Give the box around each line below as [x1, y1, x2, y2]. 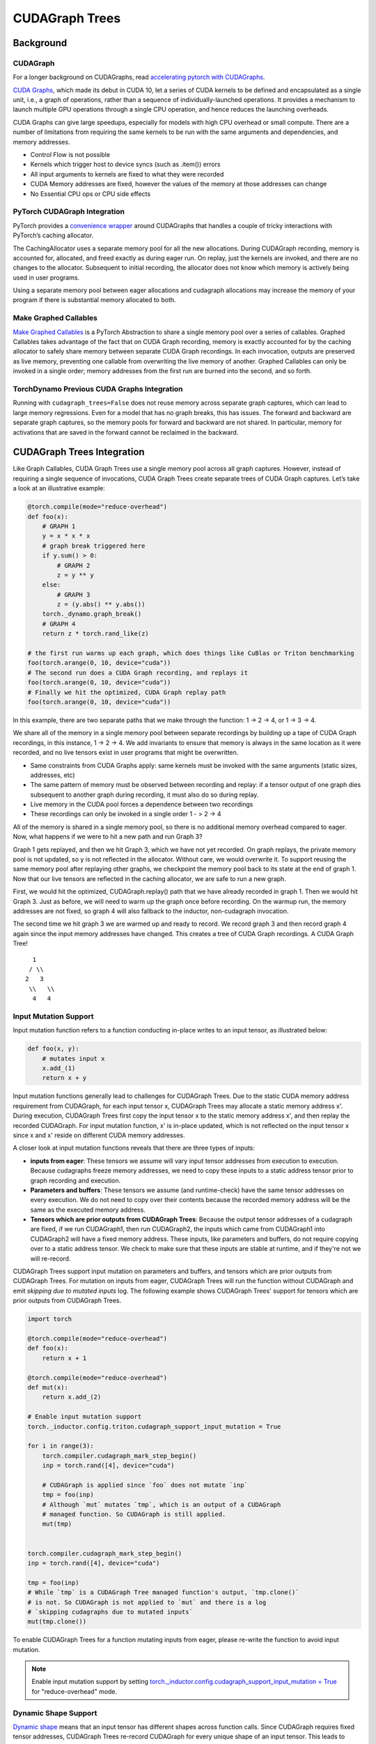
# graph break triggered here [42, 541, 146, 550]
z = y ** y [56, 571, 94, 579]
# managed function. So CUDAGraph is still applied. [42, 1510, 226, 1519]
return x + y [42, 1074, 87, 1082]
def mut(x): [27, 1383, 69, 1391]
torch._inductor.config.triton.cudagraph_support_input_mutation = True [27, 1422, 281, 1430]
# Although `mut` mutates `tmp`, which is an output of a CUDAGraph [42, 1501, 281, 1508]
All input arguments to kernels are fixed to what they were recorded [30, 170, 224, 178]
